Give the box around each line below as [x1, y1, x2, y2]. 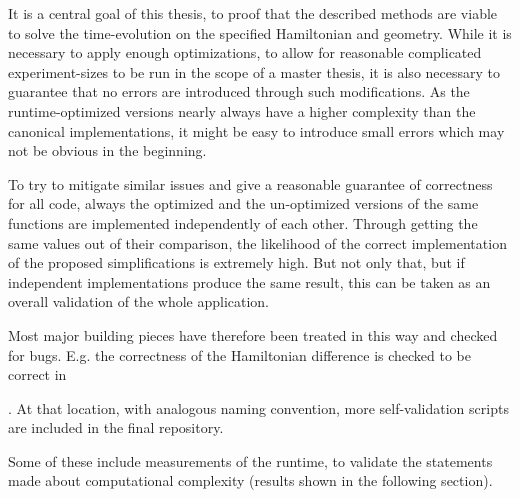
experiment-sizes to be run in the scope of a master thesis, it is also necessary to [8, 61, 501, 82]
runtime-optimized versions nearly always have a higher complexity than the [8, 100, 476, 121]
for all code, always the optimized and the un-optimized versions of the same [8, 193, 479, 214]
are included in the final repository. [8, 417, 224, 438]
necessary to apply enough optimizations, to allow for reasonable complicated [8, 42, 482, 63]
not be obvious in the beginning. [8, 140, 207, 161]
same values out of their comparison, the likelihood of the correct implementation [8, 232, 507, 253]
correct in [8, 364, 67, 385]
